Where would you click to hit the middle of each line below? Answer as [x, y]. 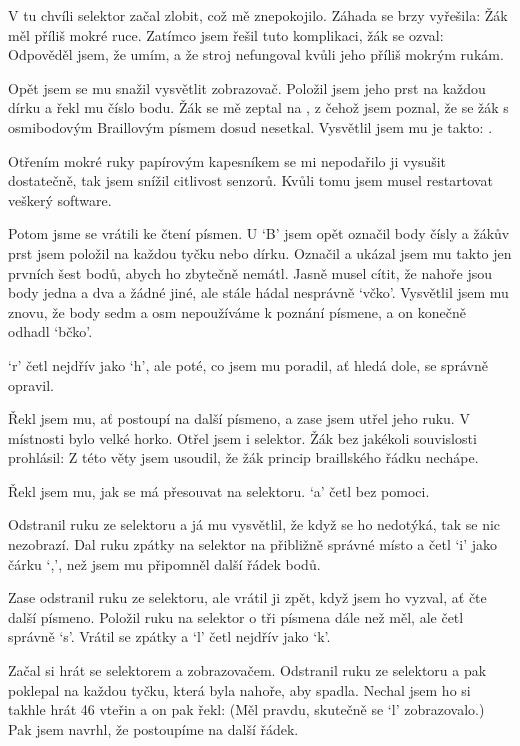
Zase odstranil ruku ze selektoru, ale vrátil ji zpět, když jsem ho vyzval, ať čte [247, 597]
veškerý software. [60, 199]
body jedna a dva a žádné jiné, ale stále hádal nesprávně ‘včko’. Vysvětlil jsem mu [258, 292]
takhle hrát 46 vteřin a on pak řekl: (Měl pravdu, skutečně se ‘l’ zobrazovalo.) [246, 709]
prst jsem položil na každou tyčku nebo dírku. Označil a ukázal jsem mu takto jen [260, 252]
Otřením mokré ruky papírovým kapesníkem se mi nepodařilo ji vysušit [227, 160]
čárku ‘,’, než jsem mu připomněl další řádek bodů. [164, 563]
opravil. [31, 384]
